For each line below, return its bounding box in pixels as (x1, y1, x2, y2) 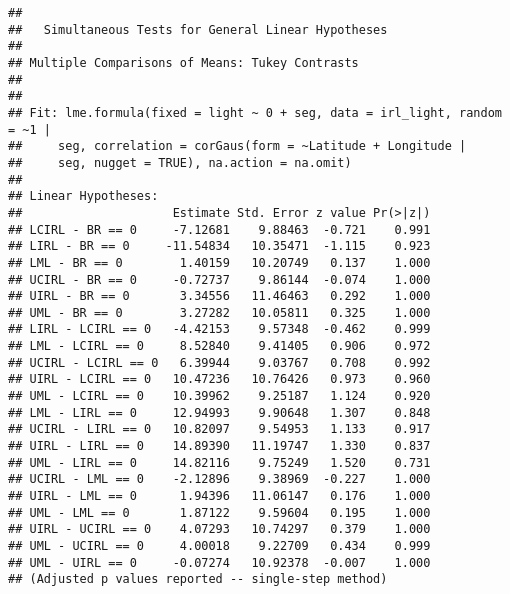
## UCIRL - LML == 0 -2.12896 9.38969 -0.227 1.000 (8, 472, 431, 487)
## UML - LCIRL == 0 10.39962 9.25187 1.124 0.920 (8, 389, 431, 404)
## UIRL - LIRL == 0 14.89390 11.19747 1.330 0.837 (8, 439, 431, 454)
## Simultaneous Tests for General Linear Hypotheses (8, 22, 388, 37)
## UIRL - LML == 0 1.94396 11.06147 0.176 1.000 (8, 489, 431, 504)
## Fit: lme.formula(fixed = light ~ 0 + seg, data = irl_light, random (8, 105, 502, 120)
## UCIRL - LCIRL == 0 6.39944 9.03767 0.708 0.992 (8, 355, 431, 370)
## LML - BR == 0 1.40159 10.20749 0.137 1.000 (8, 255, 431, 270)
